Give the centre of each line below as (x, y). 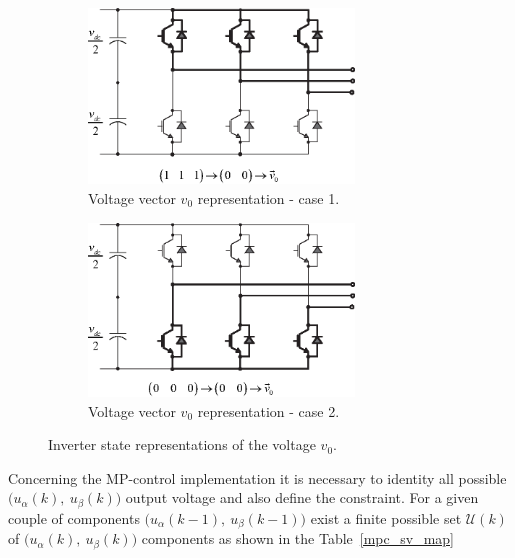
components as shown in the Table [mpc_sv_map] (297, 538)
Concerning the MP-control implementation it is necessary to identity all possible (257, 477)
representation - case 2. (268, 410)
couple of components (74, 517)
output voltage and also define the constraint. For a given (302, 497)
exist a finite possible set (386, 517)
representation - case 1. (268, 197)
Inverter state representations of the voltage (182, 444)
